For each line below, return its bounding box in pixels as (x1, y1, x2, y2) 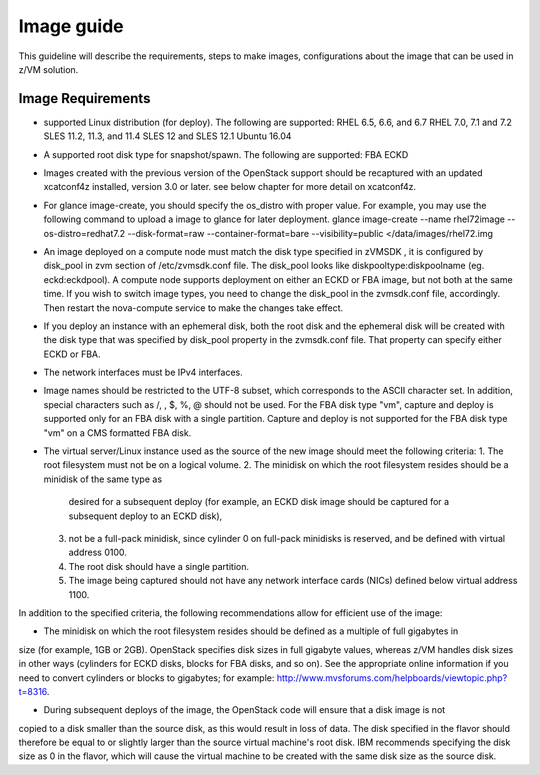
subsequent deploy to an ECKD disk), (68, 510, 223, 522)
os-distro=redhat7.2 (43, 227, 126, 239)
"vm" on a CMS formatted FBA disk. (43, 426, 192, 439)
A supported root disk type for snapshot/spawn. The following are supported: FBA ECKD (43, 148, 409, 160)
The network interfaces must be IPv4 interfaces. (43, 366, 244, 379)
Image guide (18, 15, 124, 37)
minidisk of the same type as (43, 473, 163, 485)
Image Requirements (18, 90, 151, 107)
